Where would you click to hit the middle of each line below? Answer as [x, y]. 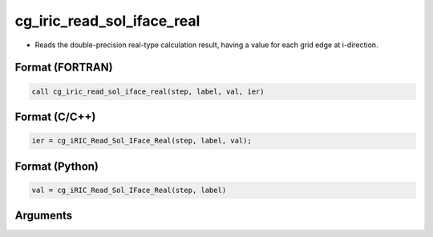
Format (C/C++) [55, 116]
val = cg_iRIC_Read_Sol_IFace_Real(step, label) [129, 190]
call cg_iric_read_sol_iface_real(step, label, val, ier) [148, 91]
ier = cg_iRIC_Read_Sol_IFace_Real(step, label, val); [142, 141]
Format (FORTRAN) [64, 68]
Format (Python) [57, 166]
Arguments [44, 216]
